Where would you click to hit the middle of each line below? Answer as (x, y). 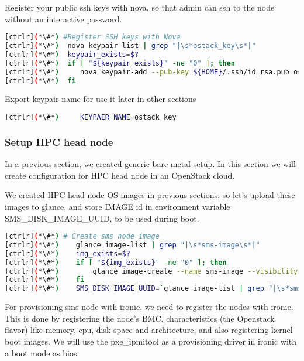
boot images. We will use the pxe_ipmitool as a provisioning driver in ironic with (151, 341)
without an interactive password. (63, 18)
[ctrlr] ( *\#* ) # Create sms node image (82, 236)
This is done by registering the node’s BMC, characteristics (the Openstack (140, 318)
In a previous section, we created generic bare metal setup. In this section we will (150, 164)
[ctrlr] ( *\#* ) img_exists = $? (68, 253)
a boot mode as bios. (42, 353)
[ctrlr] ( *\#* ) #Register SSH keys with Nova (93, 37)
